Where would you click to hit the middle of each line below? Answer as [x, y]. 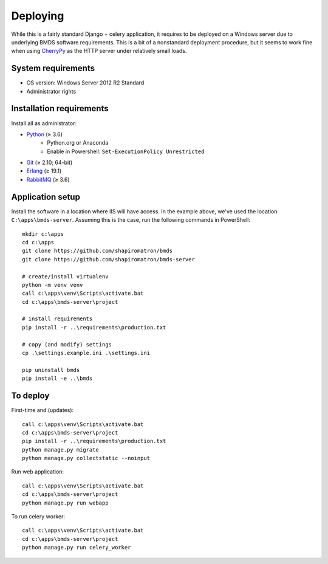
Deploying [38, 16]
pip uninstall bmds [51, 370]
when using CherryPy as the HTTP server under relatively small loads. [99, 51]
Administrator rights [51, 91]
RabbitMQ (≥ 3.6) [48, 179]
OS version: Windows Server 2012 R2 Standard [85, 83]
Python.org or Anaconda [78, 143]
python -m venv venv [53, 285]
